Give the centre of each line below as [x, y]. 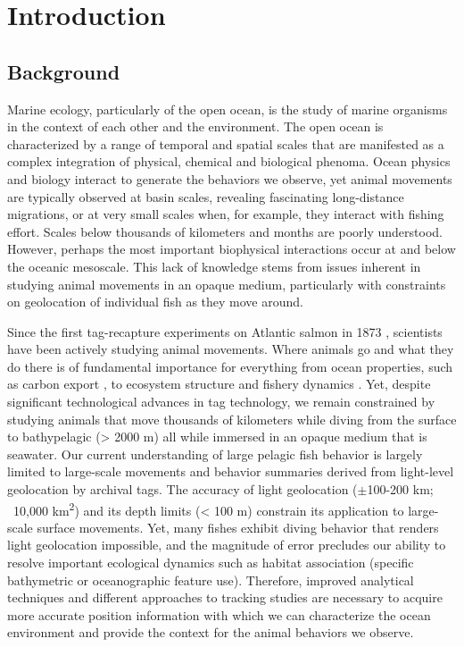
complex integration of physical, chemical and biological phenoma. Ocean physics [229, 161]
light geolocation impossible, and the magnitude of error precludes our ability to [227, 545]
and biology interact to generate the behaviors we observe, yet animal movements [230, 178]
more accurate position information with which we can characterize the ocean [219, 614]
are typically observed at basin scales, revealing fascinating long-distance [206, 196]
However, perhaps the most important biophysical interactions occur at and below [232, 249]
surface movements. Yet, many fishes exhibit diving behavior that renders [238, 527]
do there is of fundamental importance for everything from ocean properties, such [230, 366]
